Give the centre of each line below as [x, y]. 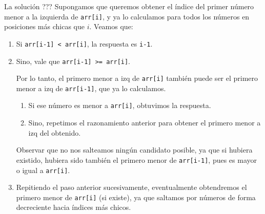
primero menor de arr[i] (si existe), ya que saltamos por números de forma [136, 197]
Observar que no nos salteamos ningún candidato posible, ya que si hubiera [134, 150]
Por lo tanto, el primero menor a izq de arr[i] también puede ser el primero [137, 78]
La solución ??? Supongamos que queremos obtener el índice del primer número [129, 6]
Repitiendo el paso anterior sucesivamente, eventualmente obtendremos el [131, 187]
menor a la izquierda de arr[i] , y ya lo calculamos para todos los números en [127, 16]
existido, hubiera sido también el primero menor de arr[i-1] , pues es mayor [137, 159]
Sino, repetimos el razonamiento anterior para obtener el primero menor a [145, 123]
